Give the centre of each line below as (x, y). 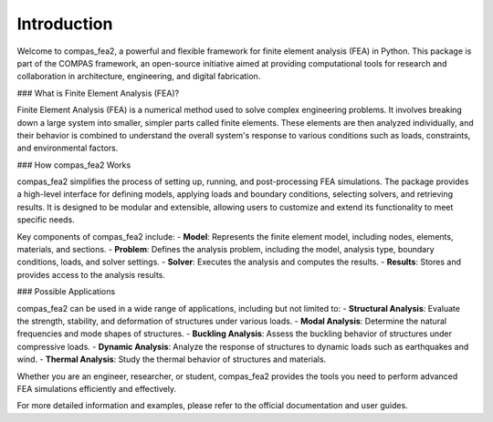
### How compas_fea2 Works (74, 165)
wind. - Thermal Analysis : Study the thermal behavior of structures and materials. (172, 359)
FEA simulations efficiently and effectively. (97, 388)
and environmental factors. (68, 148)
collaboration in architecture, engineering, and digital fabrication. (139, 77)
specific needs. (46, 220)
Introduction (65, 24)
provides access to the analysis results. (91, 274)
